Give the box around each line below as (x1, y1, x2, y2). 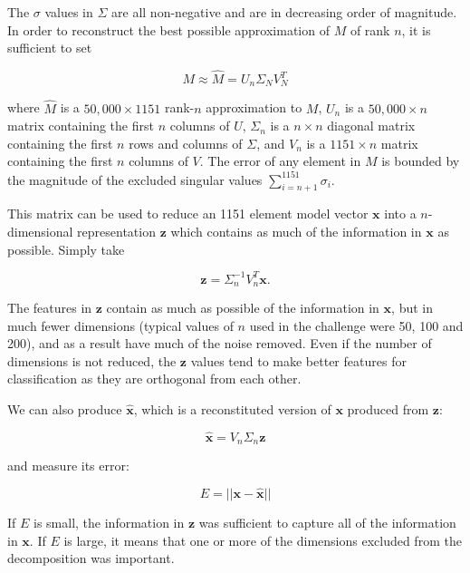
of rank (350, 20, 390, 39)
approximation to (206, 98, 302, 117)
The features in (7, 298, 92, 317)
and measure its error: (7, 456, 129, 475)
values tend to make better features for (190, 351, 407, 370)
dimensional (7, 221, 73, 240)
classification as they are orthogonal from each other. (7, 369, 302, 388)
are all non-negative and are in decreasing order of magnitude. (111, 3, 457, 21)
